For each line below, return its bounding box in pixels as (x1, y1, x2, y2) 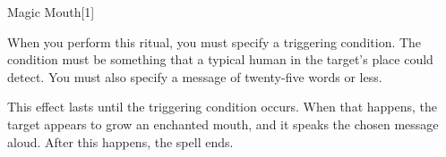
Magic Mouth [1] (7, 3, 95, 21)
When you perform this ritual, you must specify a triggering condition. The (7, 32, 422, 51)
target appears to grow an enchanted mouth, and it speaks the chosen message (7, 114, 439, 133)
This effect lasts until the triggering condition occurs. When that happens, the (7, 97, 438, 116)
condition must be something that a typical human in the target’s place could (7, 50, 433, 69)
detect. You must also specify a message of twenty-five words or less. (7, 67, 382, 86)
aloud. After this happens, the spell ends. (7, 132, 234, 151)
